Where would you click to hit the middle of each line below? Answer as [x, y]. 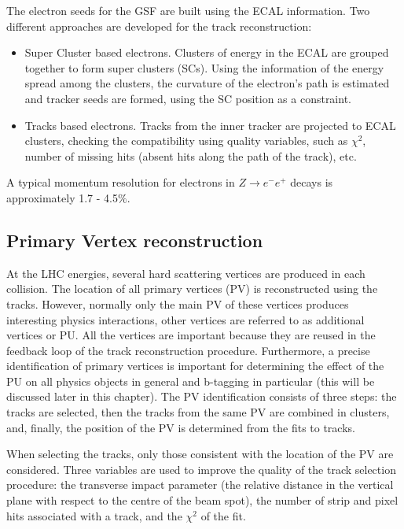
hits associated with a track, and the [94, 515]
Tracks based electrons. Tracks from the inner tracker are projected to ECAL [210, 125]
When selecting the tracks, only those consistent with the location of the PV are [200, 454]
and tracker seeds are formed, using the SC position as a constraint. [188, 98]
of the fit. [223, 515]
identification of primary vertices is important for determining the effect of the [195, 366]
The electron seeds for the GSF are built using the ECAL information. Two [188, 10]
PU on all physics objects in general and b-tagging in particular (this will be [191, 381]
